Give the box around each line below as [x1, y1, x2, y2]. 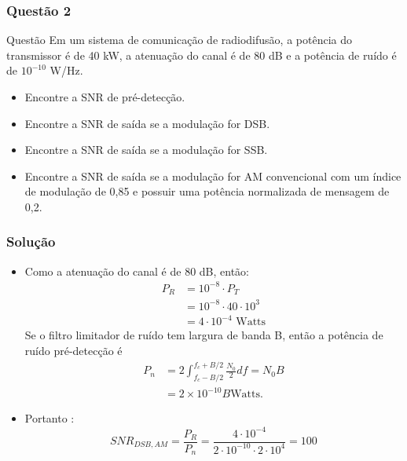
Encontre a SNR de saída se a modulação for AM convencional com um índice [24, 167, 401, 184]
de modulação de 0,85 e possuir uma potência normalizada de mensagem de [24, 183, 390, 199]
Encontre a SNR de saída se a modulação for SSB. [24, 141, 268, 158]
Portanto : [24, 410, 75, 426]
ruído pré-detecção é [24, 342, 123, 359]
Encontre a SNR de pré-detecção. [24, 89, 185, 104]
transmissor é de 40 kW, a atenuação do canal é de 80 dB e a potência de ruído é [6, 46, 397, 63]
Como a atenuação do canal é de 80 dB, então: [24, 262, 250, 279]
